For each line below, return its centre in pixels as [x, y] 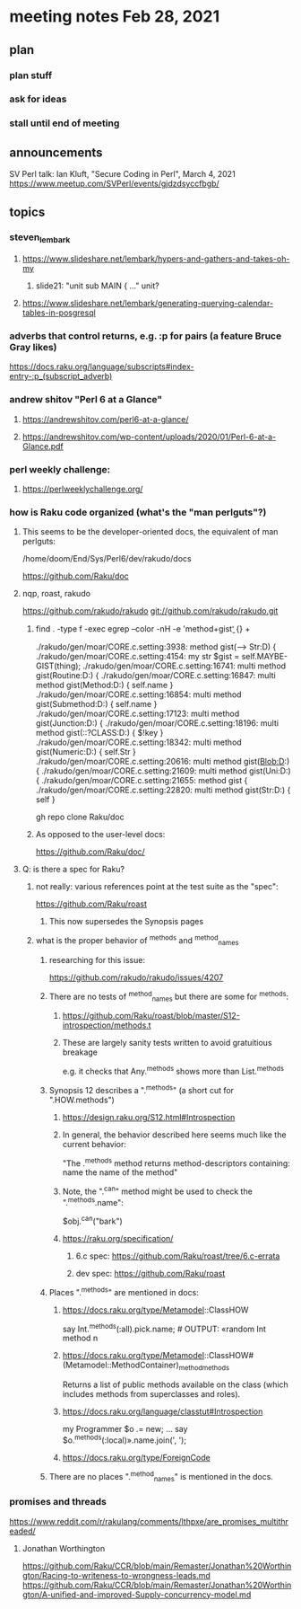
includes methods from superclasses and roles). [151, 1394]
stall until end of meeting [64, 123]
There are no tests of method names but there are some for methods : [169, 996]
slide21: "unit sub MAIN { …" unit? [97, 286]
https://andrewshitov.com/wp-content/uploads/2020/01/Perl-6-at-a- [149, 437]
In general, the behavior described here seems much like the [174, 1135]
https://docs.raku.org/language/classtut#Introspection [163, 1411]
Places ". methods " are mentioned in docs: [124, 1291]
